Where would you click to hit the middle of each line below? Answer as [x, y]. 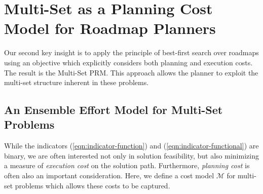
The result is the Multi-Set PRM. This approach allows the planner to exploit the [131, 72]
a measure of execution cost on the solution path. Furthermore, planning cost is [127, 165]
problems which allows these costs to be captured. [92, 185]
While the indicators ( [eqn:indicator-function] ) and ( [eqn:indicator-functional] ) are [131, 146]
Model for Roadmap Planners [110, 28]
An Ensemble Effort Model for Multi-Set [114, 110]
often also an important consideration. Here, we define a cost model [109, 176]
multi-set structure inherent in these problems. [77, 82]
